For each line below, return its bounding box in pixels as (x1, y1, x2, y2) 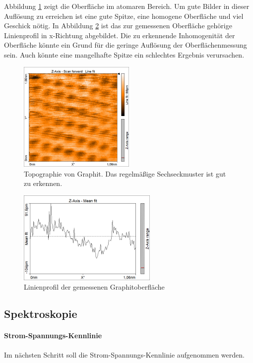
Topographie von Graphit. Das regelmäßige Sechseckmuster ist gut (24, 168, 226, 179)
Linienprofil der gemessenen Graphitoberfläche (24, 282, 165, 292)
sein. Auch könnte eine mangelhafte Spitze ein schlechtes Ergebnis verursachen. (4, 49, 245, 60)
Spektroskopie (4, 306, 77, 321)
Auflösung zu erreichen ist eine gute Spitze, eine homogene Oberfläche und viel (4, 10, 244, 21)
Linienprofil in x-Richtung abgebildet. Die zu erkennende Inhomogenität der (4, 30, 235, 40)
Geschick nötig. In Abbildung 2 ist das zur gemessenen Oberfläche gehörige (4, 20, 232, 31)
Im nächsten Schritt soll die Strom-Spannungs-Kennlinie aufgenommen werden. (4, 349, 245, 360)
